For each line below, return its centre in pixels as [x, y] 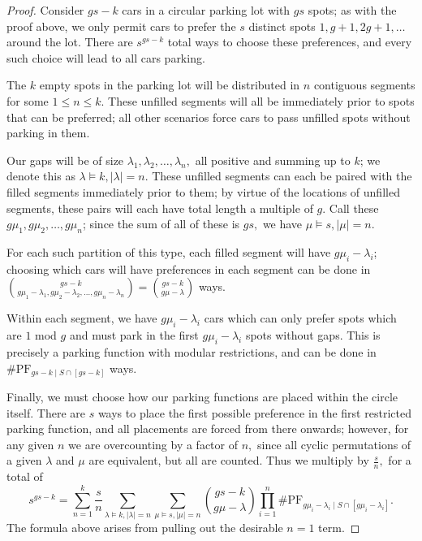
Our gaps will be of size [65, 160]
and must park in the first [134, 335]
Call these [354, 208]
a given [24, 460]
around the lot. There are [70, 42]
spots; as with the [352, 10]
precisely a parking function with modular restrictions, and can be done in [192, 351]
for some [28, 100]
